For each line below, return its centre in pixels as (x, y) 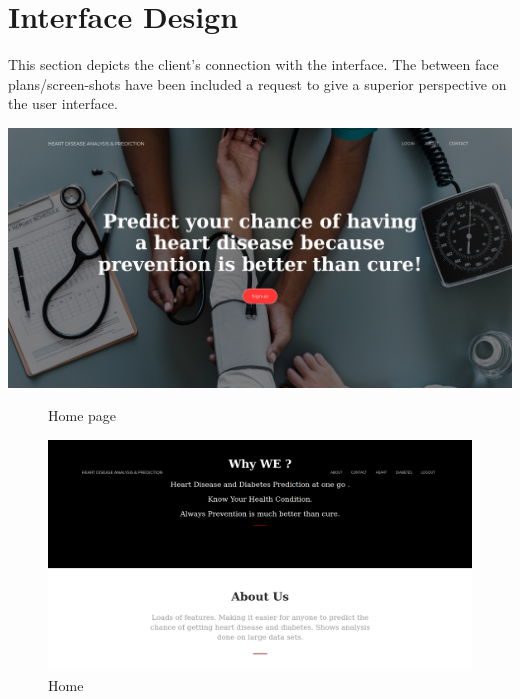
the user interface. (63, 103)
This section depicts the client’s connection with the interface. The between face (253, 64)
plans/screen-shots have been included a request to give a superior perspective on (257, 83)
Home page (82, 415)
